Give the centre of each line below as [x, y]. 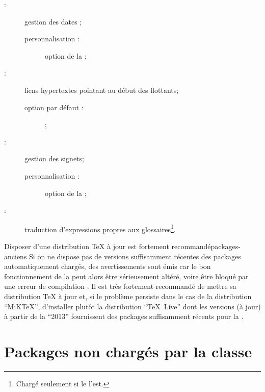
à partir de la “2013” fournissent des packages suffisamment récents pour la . [124, 316]
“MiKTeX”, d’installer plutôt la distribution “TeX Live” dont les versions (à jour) [132, 306]
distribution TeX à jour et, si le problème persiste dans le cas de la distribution [128, 296]
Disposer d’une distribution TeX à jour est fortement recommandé [108, 246]
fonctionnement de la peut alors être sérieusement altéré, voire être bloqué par [126, 276]
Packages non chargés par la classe [128, 351]
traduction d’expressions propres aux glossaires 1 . [100, 228]
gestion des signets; [54, 158]
